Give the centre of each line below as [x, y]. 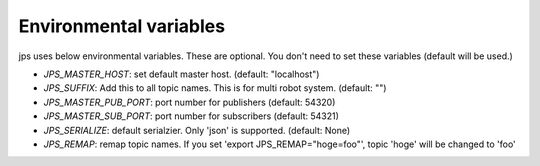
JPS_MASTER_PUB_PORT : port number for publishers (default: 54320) [189, 102]
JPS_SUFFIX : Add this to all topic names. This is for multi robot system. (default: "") [215, 88]
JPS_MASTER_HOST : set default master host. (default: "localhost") [181, 74]
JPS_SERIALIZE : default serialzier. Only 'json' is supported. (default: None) [197, 130]
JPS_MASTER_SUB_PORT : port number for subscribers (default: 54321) [191, 116]
